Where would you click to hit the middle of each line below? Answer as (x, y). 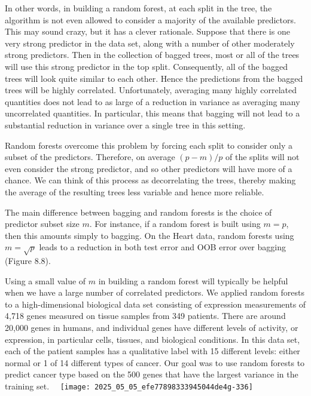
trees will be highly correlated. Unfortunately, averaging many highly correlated (151, 90)
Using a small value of (45, 280)
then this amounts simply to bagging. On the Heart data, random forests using (150, 235)
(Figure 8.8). (28, 261)
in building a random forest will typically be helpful (193, 280)
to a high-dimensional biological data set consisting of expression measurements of (155, 304)
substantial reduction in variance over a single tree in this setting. (125, 125)
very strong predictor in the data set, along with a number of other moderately (150, 43)
